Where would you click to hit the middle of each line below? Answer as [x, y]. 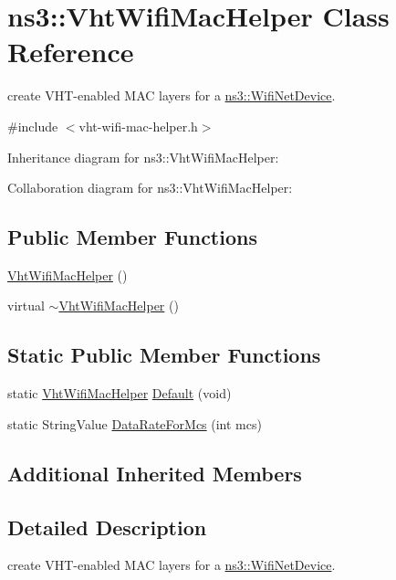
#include [33, 126]
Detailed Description [107, 527]
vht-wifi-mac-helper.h [138, 126]
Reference [71, 52]
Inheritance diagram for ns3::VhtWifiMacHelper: [143, 157]
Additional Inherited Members [155, 473]
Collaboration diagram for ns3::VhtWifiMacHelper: [150, 188]
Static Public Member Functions [164, 355]
